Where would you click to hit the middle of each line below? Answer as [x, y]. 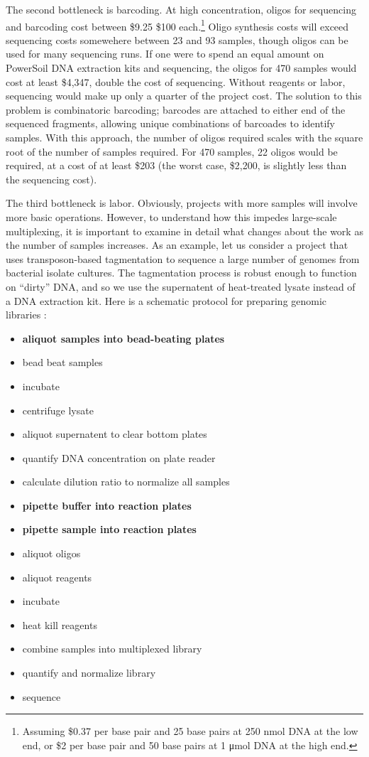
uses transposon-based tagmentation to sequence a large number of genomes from [183, 258]
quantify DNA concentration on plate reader [119, 457]
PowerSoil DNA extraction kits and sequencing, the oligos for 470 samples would [181, 68]
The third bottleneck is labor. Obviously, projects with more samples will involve [182, 203]
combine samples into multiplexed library [112, 649]
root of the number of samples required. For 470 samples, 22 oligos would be [172, 151]
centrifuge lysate [58, 410]
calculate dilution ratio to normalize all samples [126, 482]
